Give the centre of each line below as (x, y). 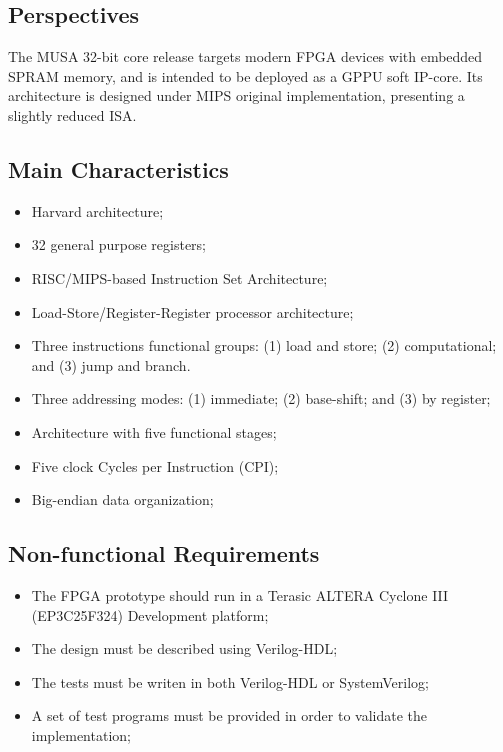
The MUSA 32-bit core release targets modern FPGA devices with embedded (245, 56)
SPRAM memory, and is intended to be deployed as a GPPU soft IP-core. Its (245, 75)
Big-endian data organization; (122, 499)
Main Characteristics (118, 168)
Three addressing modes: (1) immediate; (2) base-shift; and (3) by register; (261, 398)
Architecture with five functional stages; (154, 431)
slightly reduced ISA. (72, 114)
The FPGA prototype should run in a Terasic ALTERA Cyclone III (240, 594)
